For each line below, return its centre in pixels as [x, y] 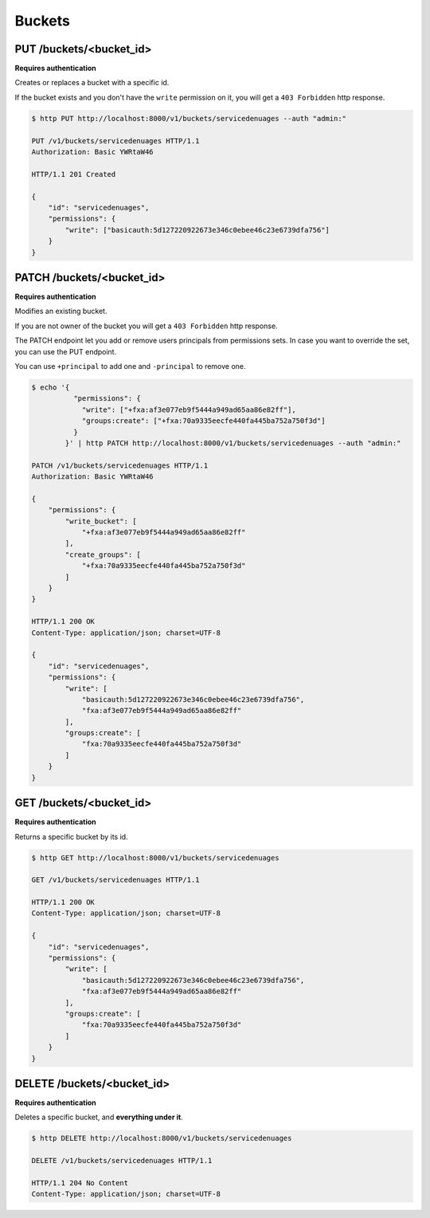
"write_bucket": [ [101, 521]
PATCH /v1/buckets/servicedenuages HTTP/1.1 [120, 465]
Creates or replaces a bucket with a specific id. [92, 83]
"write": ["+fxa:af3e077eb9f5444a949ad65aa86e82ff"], [189, 409]
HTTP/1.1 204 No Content [80, 1183]
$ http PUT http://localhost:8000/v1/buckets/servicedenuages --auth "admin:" [189, 118]
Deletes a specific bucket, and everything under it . [99, 1117]
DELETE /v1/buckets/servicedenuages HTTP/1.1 [122, 1161]
